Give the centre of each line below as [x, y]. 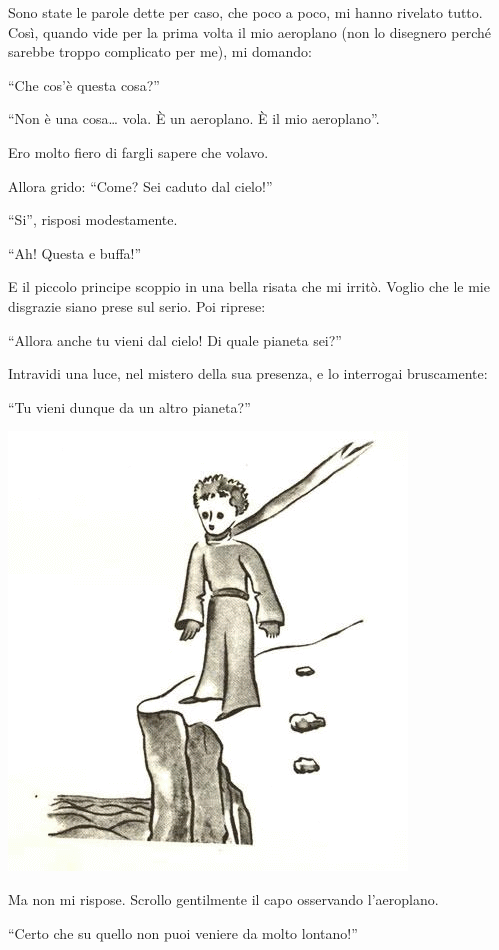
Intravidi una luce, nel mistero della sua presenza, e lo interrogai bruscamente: [248, 373]
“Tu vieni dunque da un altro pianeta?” [129, 406]
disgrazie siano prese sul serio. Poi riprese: [137, 305]
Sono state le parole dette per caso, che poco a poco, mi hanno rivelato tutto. [245, 12]
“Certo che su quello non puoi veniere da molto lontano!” [183, 932]
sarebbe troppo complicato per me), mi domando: [160, 51]
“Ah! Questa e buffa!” [75, 252]
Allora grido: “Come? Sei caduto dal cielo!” [140, 185]
